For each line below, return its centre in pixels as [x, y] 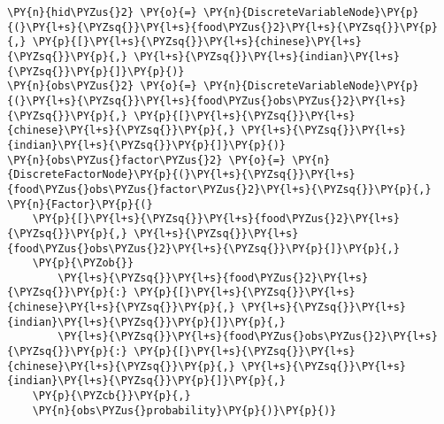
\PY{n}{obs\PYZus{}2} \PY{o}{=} [102, 86]
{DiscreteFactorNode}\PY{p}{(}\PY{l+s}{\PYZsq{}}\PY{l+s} [181, 175]
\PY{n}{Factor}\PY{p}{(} [80, 204]
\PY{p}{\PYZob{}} [83, 263]
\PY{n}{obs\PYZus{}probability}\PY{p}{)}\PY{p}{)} [184, 410]
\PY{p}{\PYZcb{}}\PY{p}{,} [111, 396]
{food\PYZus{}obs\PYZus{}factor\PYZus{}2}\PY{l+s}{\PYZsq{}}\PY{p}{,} [219, 189]
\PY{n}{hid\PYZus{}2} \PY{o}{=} [102, 12]
